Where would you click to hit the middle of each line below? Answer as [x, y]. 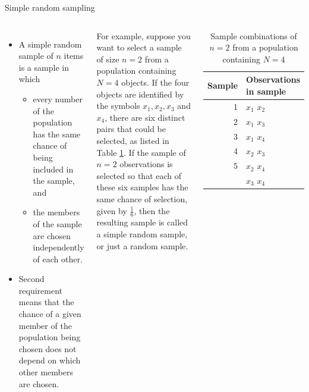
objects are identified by [140, 94]
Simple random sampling [50, 7]
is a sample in [44, 67]
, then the [152, 210]
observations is [146, 164]
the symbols [118, 106]
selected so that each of [139, 175]
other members [46, 372]
